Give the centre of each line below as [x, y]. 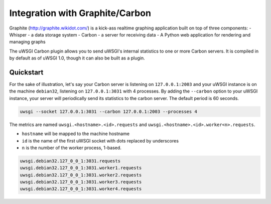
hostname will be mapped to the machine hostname [76, 134]
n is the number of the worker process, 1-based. [72, 147]
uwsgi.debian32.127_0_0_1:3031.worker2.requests [81, 175]
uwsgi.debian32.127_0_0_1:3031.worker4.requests [81, 189]
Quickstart [26, 72]
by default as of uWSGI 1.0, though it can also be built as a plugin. [77, 58]
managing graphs [27, 42]
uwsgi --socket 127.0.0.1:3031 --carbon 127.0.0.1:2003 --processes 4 [109, 111]
